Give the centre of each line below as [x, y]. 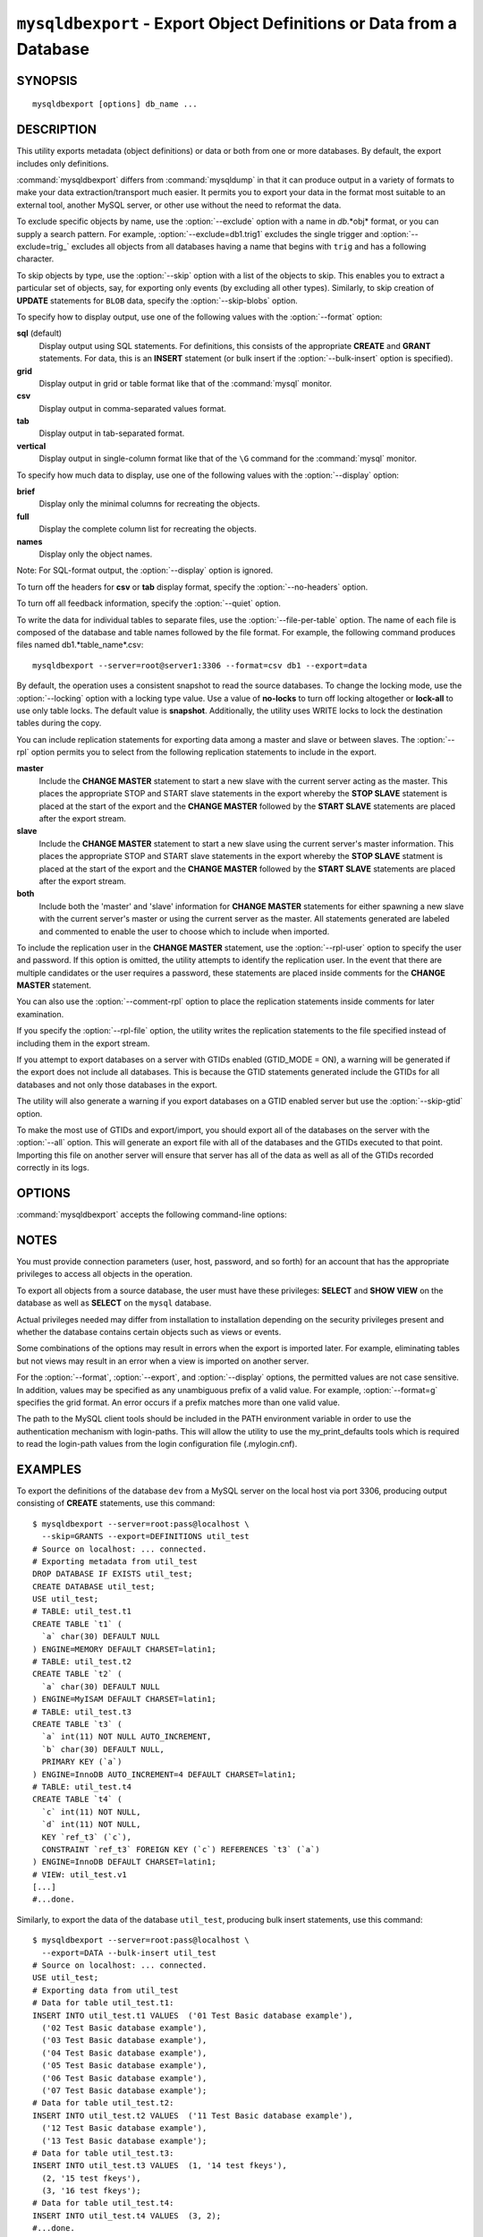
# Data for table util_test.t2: [103, 2103]
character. [35, 259]
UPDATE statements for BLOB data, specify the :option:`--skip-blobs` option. [157, 301]
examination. [40, 1014]
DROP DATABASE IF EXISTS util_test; [113, 1574]
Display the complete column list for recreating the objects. [148, 529]
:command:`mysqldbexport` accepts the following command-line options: [152, 1215]
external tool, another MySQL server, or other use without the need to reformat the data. [179, 205]
